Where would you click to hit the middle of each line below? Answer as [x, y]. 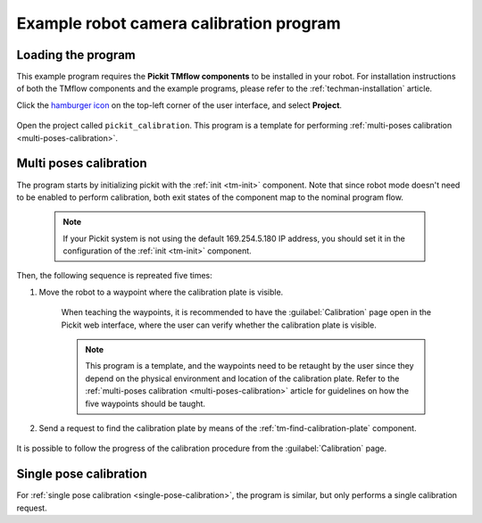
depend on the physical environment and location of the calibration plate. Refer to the [242, 378]
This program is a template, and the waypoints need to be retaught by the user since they [249, 366]
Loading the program [76, 55]
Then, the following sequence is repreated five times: [115, 276]
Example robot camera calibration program [179, 23]
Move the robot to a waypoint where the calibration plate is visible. [161, 292]
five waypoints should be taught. [145, 403]
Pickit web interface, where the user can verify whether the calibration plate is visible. [219, 325]
